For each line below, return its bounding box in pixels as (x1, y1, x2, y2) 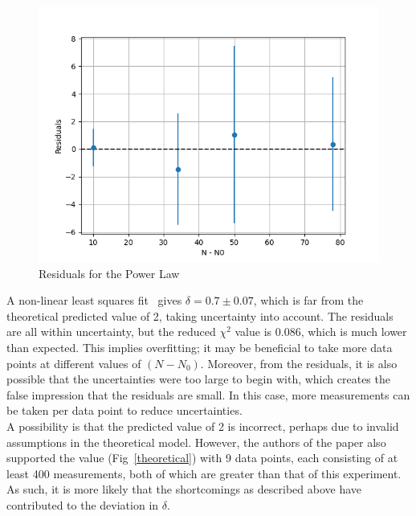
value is (235, 323, 272, 340)
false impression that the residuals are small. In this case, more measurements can (6, 386, 410, 403)
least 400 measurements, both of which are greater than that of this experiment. (6, 465, 402, 481)
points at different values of (6, 354, 141, 371)
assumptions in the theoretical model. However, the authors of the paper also (6, 433, 386, 450)
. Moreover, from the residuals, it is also (200, 354, 398, 371)
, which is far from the (253, 292, 364, 309)
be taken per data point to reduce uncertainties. (6, 402, 243, 419)
